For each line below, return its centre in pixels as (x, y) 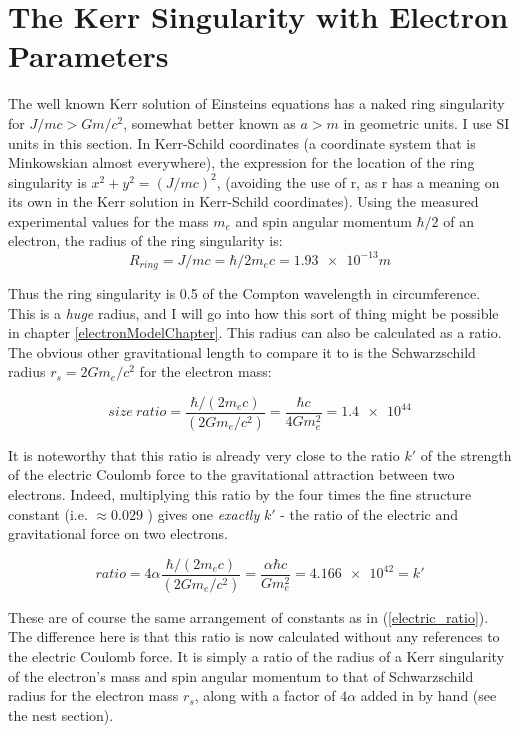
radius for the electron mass (93, 695)
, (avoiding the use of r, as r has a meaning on (358, 181)
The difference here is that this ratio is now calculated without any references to (254, 636)
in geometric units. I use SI (426, 122)
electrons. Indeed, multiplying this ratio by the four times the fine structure (240, 494)
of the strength (466, 454)
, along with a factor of (265, 695)
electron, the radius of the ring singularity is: (145, 240)
